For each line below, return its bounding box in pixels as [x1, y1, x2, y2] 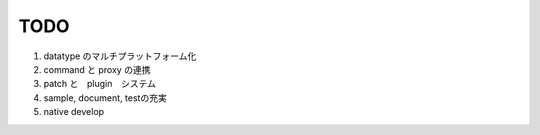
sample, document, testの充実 [43, 91, 167, 104]
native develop [43, 106, 105, 118]
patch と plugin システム [43, 78, 157, 90]
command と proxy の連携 [43, 63, 151, 75]
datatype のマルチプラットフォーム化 [43, 50, 197, 62]
